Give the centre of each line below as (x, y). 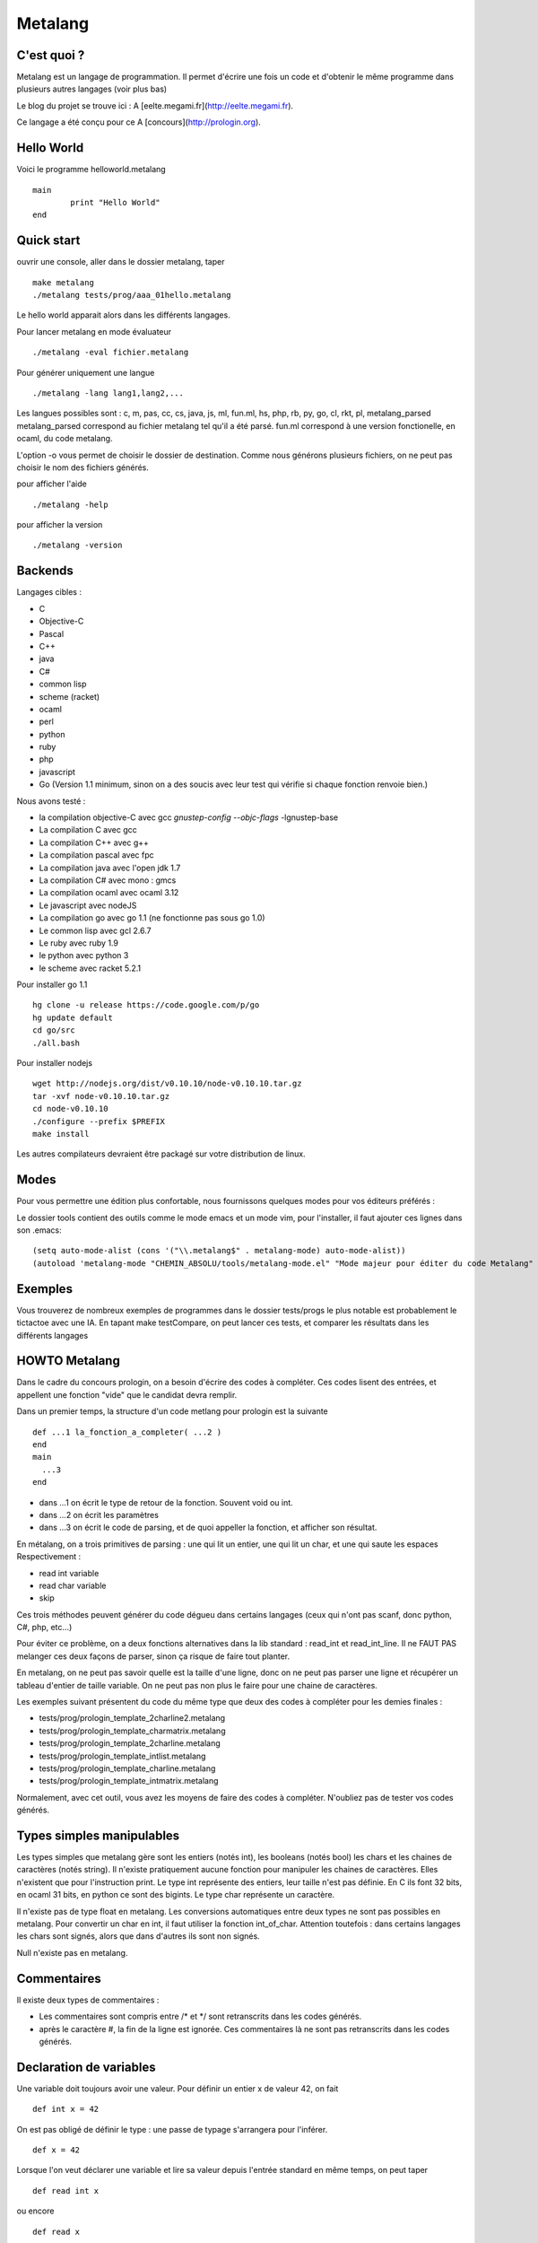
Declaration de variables (86, 2067)
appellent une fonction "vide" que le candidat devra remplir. (127, 1394)
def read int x (66, 2191)
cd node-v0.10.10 (70, 1109)
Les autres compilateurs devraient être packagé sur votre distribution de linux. (161, 1154)
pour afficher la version (60, 525)
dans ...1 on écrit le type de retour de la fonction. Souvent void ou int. (166, 1502)
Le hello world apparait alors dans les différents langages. (123, 315)
